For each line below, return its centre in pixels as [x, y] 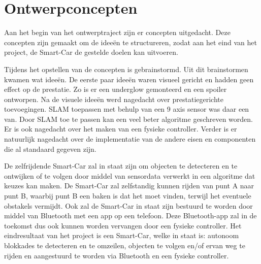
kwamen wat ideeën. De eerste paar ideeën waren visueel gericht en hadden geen [129, 79]
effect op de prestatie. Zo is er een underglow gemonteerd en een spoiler [116, 89]
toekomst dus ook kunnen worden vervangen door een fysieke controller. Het [123, 225]
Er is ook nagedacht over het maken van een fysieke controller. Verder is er [121, 129]
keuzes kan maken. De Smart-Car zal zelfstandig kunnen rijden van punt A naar [129, 186]
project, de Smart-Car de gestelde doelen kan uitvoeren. [91, 52]
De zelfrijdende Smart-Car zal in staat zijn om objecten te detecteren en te [121, 166]
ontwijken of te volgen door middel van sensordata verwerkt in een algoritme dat [130, 175]
